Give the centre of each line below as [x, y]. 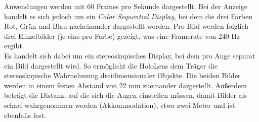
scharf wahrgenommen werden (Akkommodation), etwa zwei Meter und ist [120, 105]
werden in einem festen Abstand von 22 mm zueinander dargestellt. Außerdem [125, 85]
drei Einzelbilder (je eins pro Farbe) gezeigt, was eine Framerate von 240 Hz [122, 36]
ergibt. [14, 46]
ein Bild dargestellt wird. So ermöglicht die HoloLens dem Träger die [111, 65]
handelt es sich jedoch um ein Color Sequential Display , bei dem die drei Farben [128, 16]
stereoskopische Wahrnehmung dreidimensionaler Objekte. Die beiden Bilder [122, 75]
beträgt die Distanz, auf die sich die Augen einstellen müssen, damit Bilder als [126, 95]
